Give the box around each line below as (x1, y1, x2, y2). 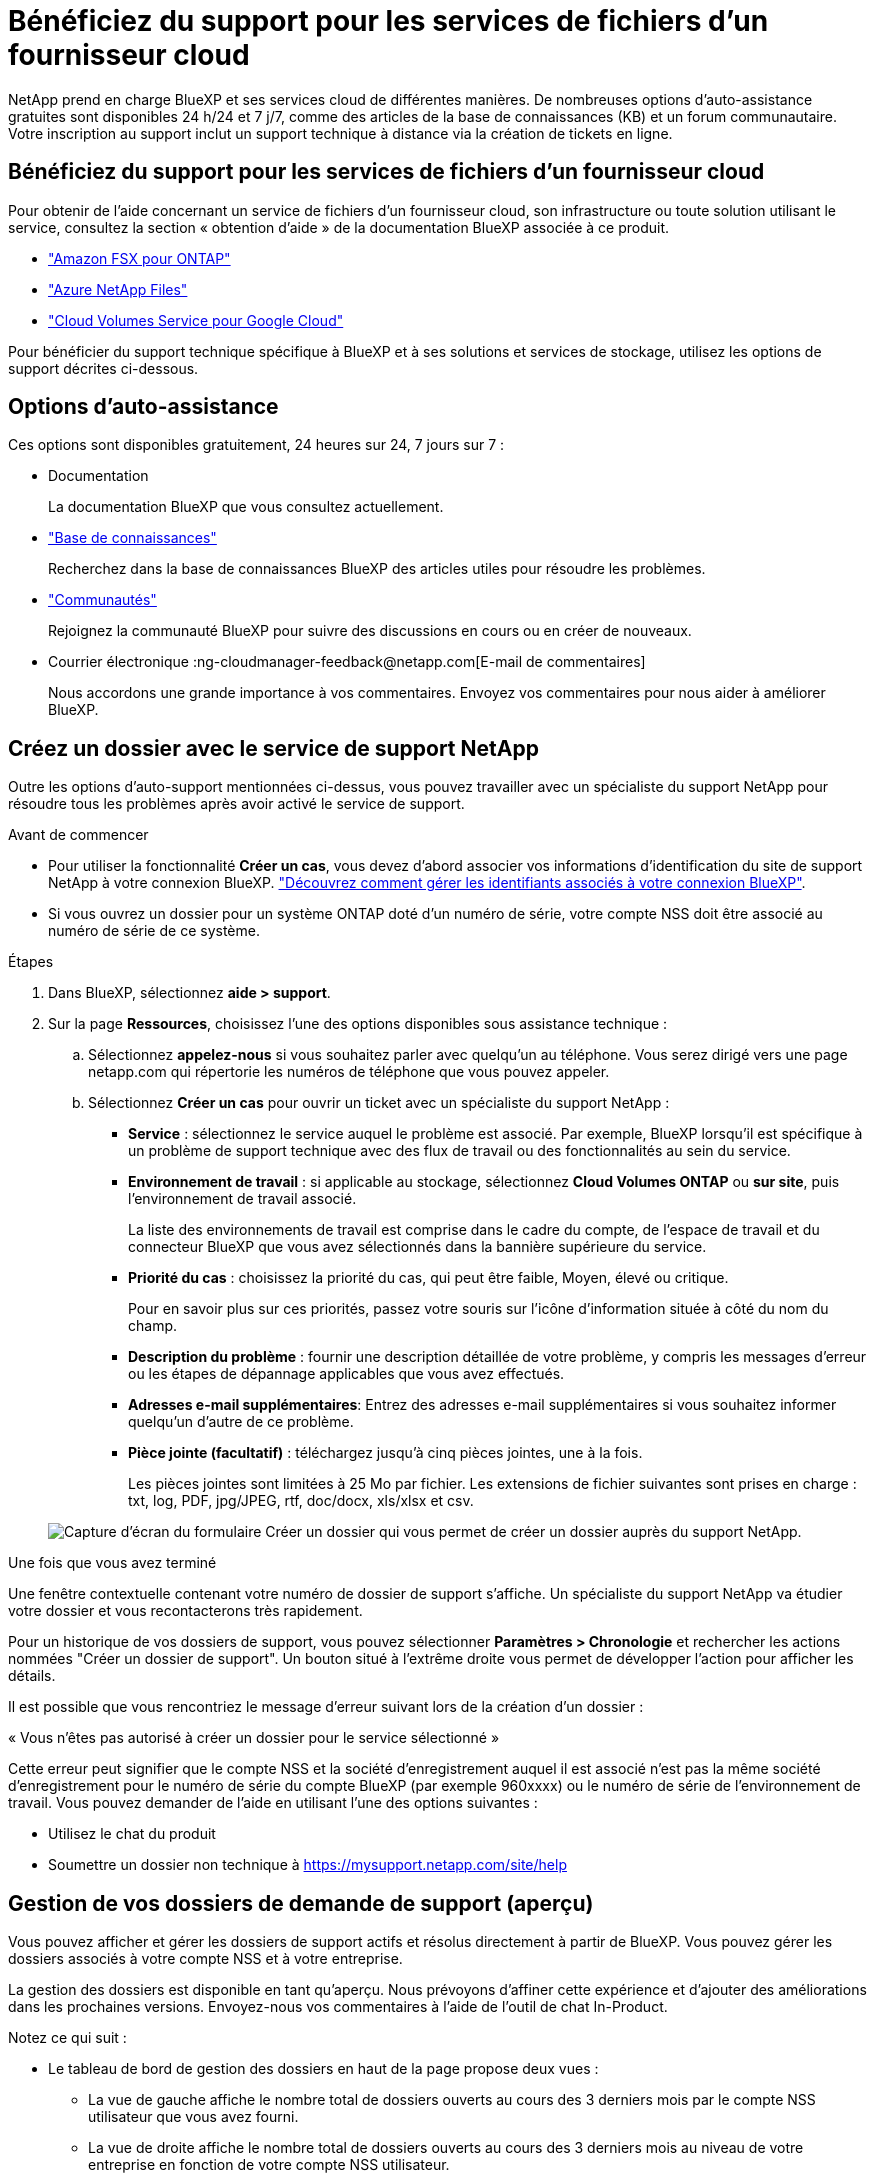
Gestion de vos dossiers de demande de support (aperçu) (8, 1890, 594, 1916)
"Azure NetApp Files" (48, 280, 188, 298)
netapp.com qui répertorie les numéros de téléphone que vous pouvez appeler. (88, 1063, 610, 1081)
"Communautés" (48, 591, 157, 609)
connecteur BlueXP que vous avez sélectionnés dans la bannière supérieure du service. (128, 1238, 707, 1256)
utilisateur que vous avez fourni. (88, 2108, 299, 2126)
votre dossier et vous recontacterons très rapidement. (8, 1602, 363, 1620)
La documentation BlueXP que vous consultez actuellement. (48, 498, 444, 516)
